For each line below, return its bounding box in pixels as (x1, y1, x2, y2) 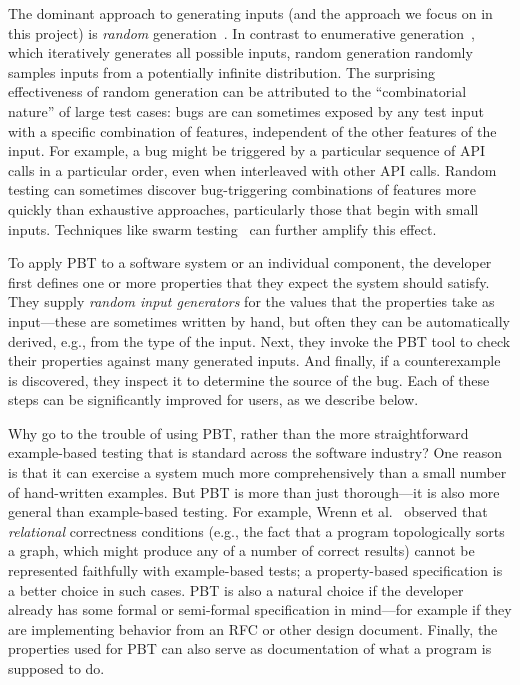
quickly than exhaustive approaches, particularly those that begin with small (8, 198, 479, 219)
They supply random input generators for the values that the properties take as (8, 291, 495, 312)
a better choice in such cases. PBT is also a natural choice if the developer (8, 579, 464, 600)
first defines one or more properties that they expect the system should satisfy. (8, 271, 490, 292)
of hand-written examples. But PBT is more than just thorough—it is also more (8, 481, 500, 502)
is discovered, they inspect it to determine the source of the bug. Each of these (8, 369, 490, 390)
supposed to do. (8, 658, 105, 678)
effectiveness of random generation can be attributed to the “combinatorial (8, 81, 467, 102)
